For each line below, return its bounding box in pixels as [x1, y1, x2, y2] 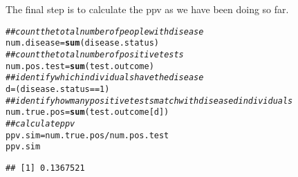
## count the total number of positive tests [6, 49, 184, 59]
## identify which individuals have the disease [6, 73, 204, 83]
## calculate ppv [6, 118, 75, 129]
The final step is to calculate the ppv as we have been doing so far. [6, 2, 289, 16]
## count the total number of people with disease [6, 26, 204, 37]
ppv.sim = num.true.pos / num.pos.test [6, 130, 169, 140]
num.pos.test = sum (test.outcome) [6, 61, 154, 71]
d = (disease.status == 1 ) [6, 84, 110, 94]
